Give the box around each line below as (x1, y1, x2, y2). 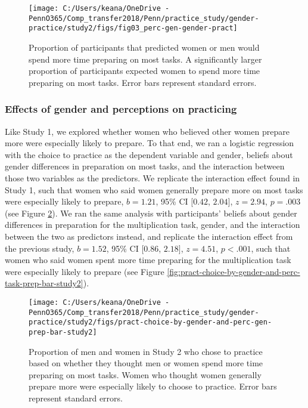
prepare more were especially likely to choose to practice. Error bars (29, 380, 277, 392)
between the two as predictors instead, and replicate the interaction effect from (5, 230, 293, 242)
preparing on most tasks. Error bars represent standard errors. (29, 76, 257, 88)
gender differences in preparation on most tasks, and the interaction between (5, 160, 285, 172)
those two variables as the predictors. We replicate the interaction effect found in (5, 171, 300, 184)
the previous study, (5, 242, 74, 254)
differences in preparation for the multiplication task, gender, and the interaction (5, 218, 300, 231)
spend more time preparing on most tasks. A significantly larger (29, 52, 262, 65)
